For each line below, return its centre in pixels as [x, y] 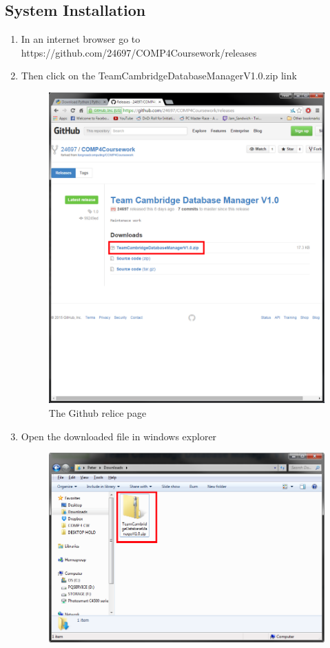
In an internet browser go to [81, 39]
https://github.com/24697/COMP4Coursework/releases [139, 52]
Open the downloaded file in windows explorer [119, 436]
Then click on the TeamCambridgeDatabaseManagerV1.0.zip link [159, 76]
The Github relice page [97, 412]
